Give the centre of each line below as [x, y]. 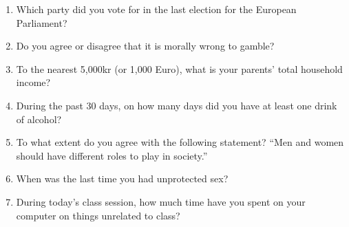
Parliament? [42, 22]
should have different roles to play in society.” [112, 155]
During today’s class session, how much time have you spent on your [161, 201]
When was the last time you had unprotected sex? [122, 179]
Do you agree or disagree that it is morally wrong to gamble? [145, 46]
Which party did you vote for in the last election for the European [156, 9]
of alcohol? [39, 119]
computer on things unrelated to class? [98, 215]
